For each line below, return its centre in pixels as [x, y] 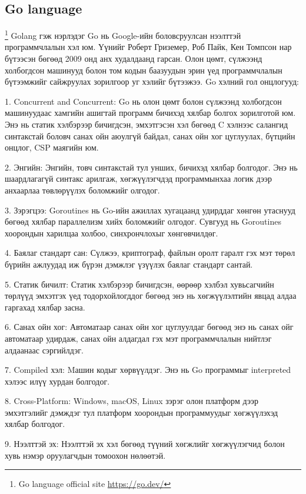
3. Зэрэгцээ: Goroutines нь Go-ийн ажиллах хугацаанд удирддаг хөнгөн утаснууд [150, 210]
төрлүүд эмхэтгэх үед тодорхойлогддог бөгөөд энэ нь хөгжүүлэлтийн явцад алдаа [151, 296]
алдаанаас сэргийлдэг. [44, 350]
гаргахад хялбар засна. [45, 307]
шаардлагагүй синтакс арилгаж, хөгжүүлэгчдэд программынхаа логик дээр [138, 178]
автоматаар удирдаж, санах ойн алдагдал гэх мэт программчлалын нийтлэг [138, 338]
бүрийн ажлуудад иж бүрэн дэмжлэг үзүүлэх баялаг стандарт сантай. [129, 264]
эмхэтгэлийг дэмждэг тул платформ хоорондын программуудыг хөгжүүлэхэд [142, 412]
